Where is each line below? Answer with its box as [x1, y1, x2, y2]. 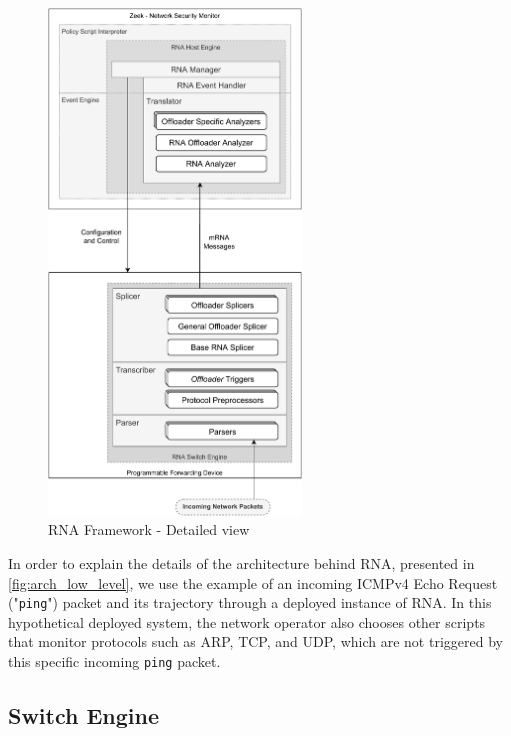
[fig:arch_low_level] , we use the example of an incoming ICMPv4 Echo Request [8, 572, 498, 593]
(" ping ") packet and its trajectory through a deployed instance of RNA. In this [8, 592, 492, 613]
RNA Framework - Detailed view [48, 519, 250, 540]
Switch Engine [8, 700, 160, 731]
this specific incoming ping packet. [8, 651, 221, 671]
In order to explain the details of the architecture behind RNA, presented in [8, 552, 475, 573]
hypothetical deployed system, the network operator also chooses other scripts [8, 611, 486, 632]
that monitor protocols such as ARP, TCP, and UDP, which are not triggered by [8, 631, 503, 652]
